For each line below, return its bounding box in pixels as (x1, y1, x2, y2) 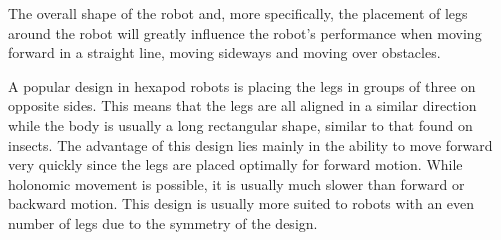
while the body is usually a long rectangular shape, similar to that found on (8, 114, 473, 135)
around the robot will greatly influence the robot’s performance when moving (8, 22, 482, 43)
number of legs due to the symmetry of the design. (8, 212, 318, 233)
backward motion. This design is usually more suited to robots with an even (8, 193, 475, 214)
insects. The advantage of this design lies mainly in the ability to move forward (8, 134, 493, 155)
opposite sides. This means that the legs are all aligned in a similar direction (8, 95, 477, 116)
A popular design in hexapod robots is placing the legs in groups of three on (8, 75, 476, 96)
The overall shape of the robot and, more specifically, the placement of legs (8, 3, 468, 23)
